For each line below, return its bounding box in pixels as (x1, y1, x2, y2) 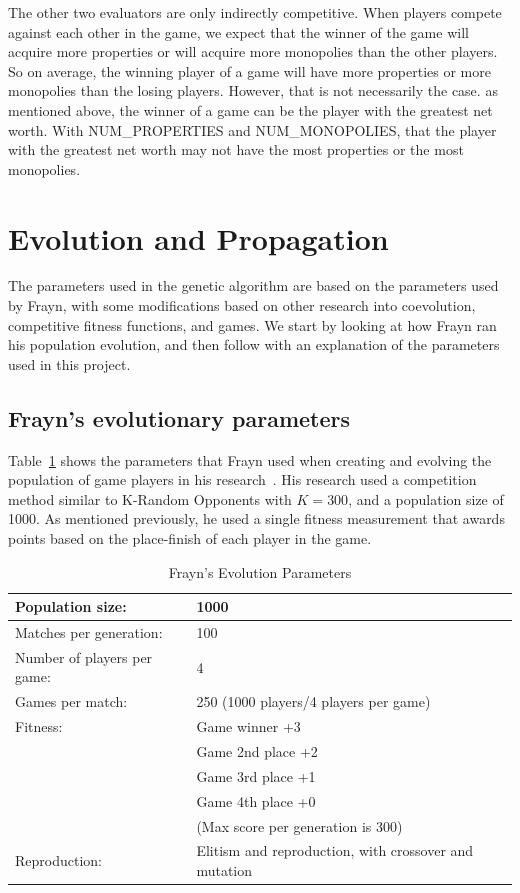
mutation (196, 859, 253, 880)
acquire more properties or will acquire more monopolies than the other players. (8, 41, 498, 62)
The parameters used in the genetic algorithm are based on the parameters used (8, 275, 499, 296)
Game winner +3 (196, 716, 301, 737)
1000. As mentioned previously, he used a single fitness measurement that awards (8, 508, 505, 529)
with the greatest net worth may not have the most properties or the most (8, 139, 464, 160)
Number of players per (15, 646, 153, 667)
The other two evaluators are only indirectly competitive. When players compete (8, 2, 502, 22)
